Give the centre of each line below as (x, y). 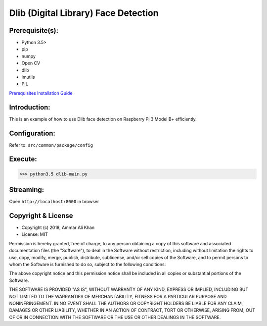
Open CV (31, 63)
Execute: (23, 159)
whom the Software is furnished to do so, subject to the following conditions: (88, 264)
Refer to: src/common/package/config (51, 145)
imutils (28, 77)
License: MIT (35, 234)
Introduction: (30, 107)
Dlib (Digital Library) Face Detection (84, 13)
